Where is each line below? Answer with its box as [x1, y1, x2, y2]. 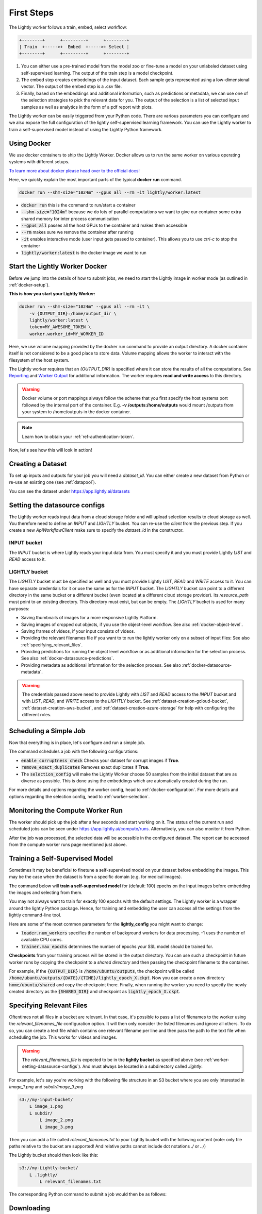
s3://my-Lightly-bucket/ [19, 1165, 79, 1171]
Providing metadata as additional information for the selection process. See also [21, 662, 181, 668]
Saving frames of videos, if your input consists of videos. [21, 628, 135, 634]
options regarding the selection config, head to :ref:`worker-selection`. [9, 793, 150, 799]
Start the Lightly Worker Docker [9, 262, 107, 270]
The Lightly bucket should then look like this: [9, 1152, 98, 1158]
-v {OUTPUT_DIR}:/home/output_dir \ [29, 311, 116, 316]
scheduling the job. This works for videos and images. [9, 1034, 117, 1040]
